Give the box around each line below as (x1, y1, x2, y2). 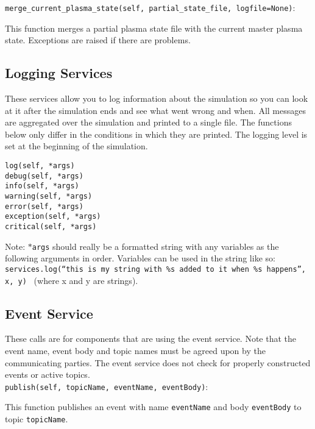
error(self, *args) (5, 202, 83, 211)
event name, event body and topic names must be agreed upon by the (5, 344, 266, 356)
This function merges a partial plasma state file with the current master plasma (5, 21, 303, 34)
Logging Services (5, 63, 113, 82)
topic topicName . (5, 413, 68, 425)
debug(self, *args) (5, 171, 83, 180)
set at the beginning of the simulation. (5, 140, 148, 152)
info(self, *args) (5, 182, 79, 191)
